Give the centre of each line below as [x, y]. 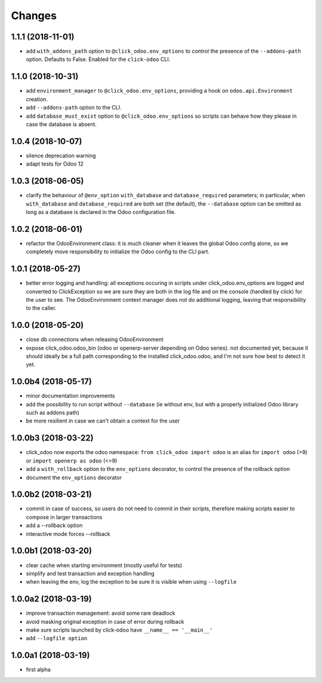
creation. [37, 99]
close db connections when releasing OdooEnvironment [95, 339]
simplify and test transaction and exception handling [90, 573]
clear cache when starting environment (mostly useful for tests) [104, 565]
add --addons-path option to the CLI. [74, 108]
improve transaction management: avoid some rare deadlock [100, 613]
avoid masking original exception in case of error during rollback [105, 621]
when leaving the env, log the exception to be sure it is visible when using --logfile [131, 582]
